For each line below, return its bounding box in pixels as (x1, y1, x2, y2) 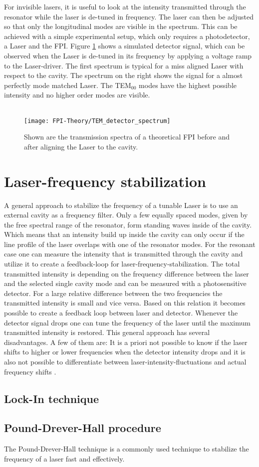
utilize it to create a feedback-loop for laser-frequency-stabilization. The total (4, 258, 240, 269)
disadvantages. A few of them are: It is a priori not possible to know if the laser (4, 336, 248, 347)
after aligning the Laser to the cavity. (24, 141, 138, 151)
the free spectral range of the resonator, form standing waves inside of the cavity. (4, 219, 252, 229)
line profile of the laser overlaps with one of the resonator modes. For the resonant (4, 238, 256, 249)
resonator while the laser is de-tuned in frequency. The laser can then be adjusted (4, 11, 254, 21)
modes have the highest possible (139, 79, 237, 90)
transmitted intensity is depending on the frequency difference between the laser (4, 268, 249, 278)
